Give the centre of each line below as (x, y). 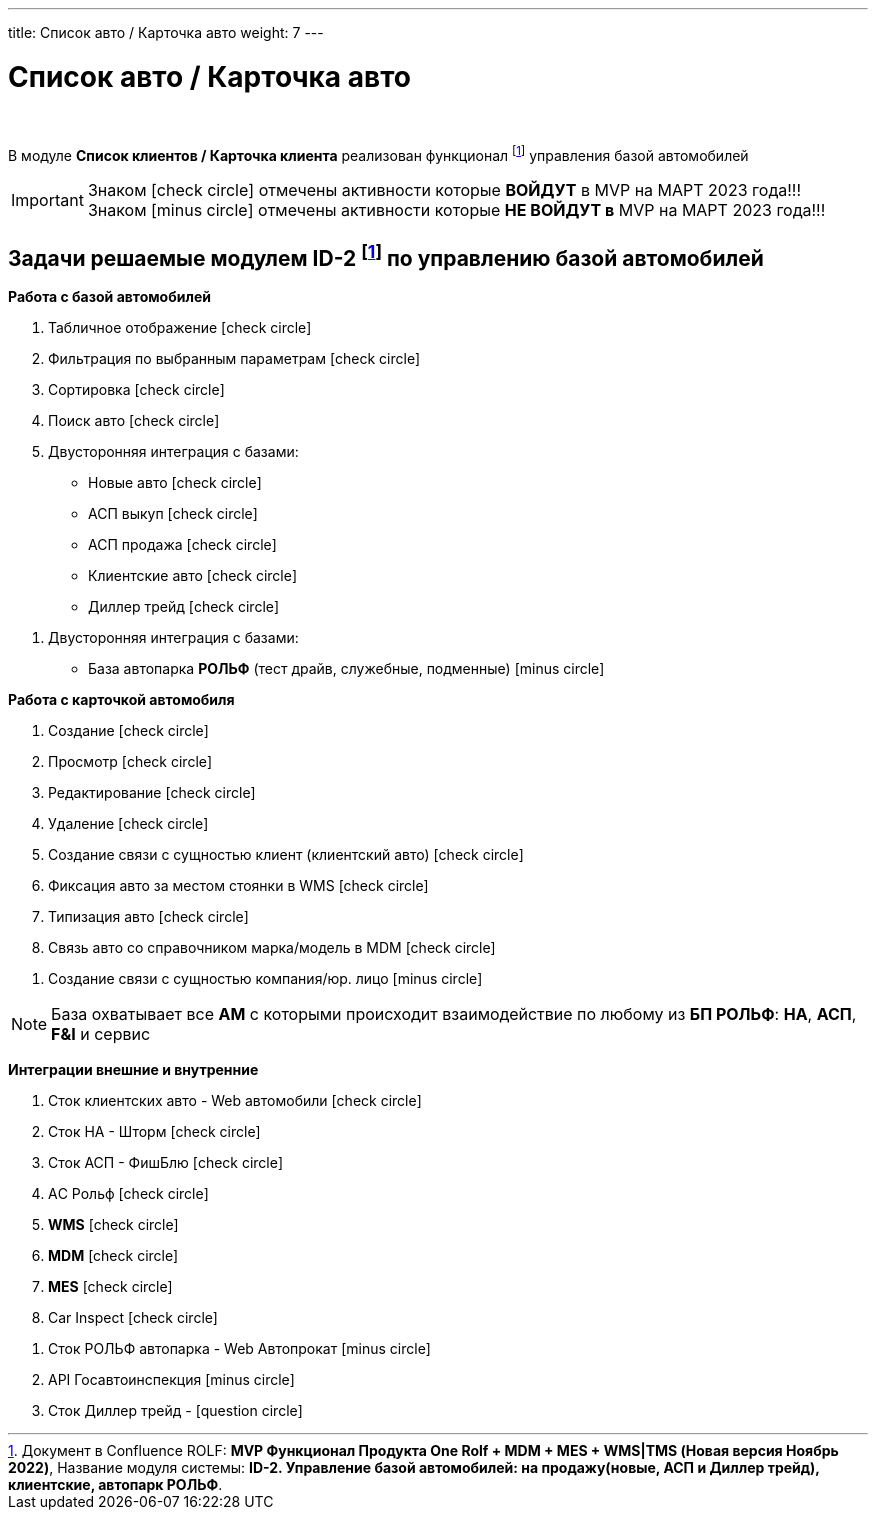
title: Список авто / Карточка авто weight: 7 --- (166, 32)
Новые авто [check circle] (175, 482)
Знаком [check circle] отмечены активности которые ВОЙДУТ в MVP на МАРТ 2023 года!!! (444, 190)
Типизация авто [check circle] (148, 916)
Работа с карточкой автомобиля (121, 699)
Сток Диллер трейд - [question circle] (175, 1410)
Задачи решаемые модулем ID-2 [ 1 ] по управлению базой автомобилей (386, 255)
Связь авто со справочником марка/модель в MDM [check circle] (272, 947)
